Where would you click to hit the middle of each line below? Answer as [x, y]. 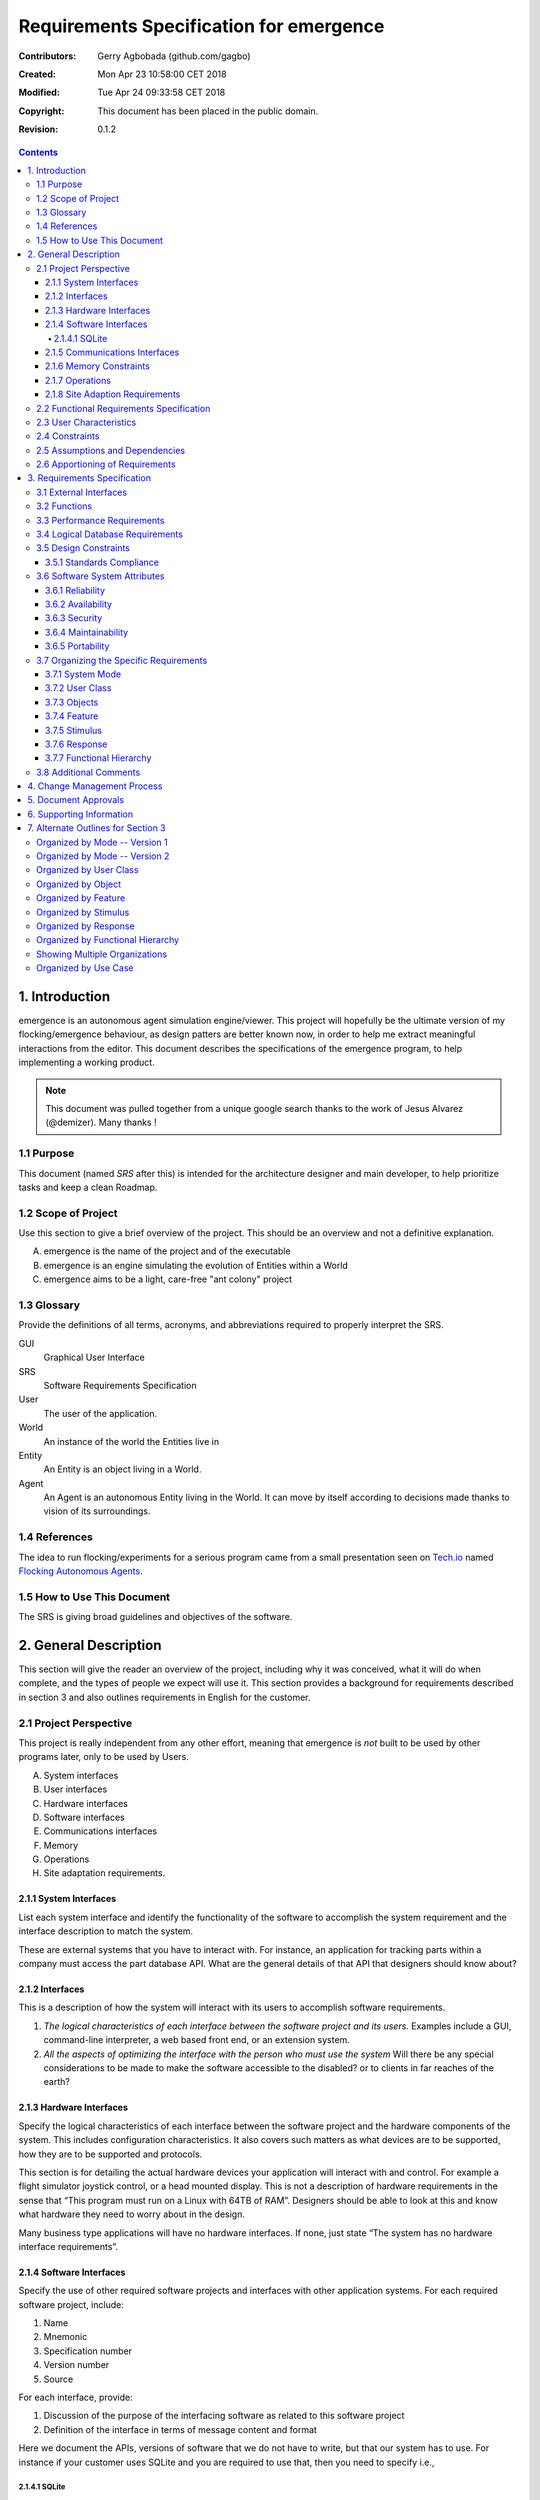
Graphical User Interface [94, 1357]
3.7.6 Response [76, 744]
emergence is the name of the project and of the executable [167, 1251]
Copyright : [41, 111]
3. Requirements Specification [89, 478]
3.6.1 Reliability [75, 590]
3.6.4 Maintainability [87, 632]
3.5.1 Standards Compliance [102, 562]
